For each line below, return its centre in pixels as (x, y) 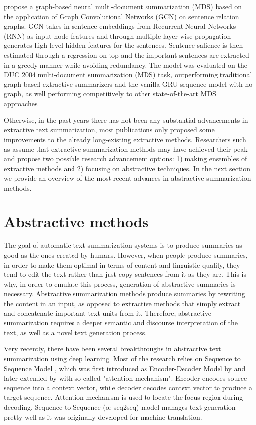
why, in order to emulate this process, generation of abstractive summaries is (120, 284)
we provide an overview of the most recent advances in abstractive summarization (128, 178)
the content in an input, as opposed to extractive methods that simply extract (122, 303)
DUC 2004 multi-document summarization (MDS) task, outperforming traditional (128, 74)
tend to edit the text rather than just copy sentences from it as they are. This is (125, 274)
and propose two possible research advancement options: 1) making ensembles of (126, 158)
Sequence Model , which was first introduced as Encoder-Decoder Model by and (125, 368)
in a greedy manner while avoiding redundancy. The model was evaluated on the (126, 64)
